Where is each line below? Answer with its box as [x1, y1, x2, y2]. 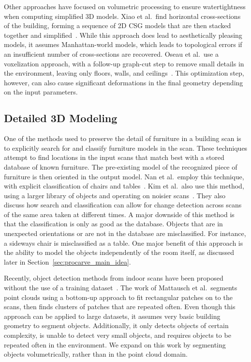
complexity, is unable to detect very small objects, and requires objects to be [4, 330, 231, 340]
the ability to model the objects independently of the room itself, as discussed [4, 247, 235, 257]
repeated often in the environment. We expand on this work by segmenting [4, 339, 226, 349]
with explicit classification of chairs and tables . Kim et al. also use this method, [4, 181, 244, 191]
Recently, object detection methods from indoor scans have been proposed [4, 273, 223, 283]
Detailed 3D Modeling [4, 110, 118, 126]
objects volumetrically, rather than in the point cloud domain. [4, 349, 188, 359]
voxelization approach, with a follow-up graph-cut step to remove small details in [4, 58, 244, 68]
